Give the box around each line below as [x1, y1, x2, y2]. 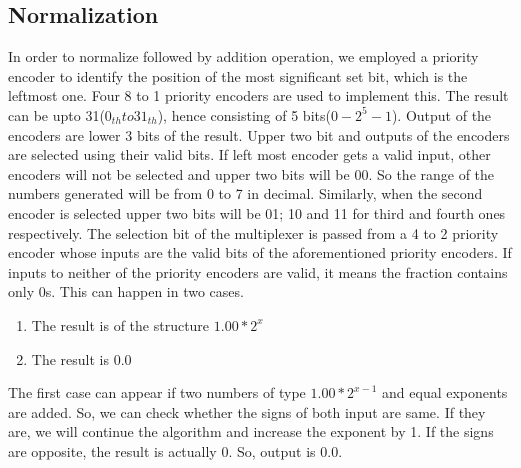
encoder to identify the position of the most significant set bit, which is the [8, 65, 468, 86]
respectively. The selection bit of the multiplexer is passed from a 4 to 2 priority [8, 222, 499, 243]
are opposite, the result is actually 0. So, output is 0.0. [8, 440, 343, 461]
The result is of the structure [31, 314, 210, 335]
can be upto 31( [8, 104, 105, 125]
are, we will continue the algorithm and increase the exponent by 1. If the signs [8, 421, 494, 442]
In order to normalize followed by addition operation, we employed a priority [8, 46, 479, 67]
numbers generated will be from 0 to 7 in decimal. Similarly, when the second [8, 183, 483, 204]
